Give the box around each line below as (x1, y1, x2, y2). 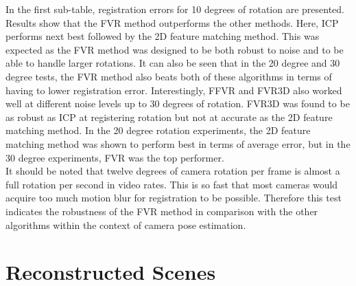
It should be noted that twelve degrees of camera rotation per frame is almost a (5, 164, 340, 178)
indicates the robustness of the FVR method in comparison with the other (5, 203, 318, 218)
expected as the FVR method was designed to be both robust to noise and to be (5, 42, 344, 56)
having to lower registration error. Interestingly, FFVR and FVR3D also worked (5, 82, 342, 97)
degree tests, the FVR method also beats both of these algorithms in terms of (5, 69, 332, 83)
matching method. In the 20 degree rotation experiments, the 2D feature (5, 123, 311, 137)
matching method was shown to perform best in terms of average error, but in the (5, 136, 351, 151)
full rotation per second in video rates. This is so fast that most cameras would (5, 177, 338, 191)
